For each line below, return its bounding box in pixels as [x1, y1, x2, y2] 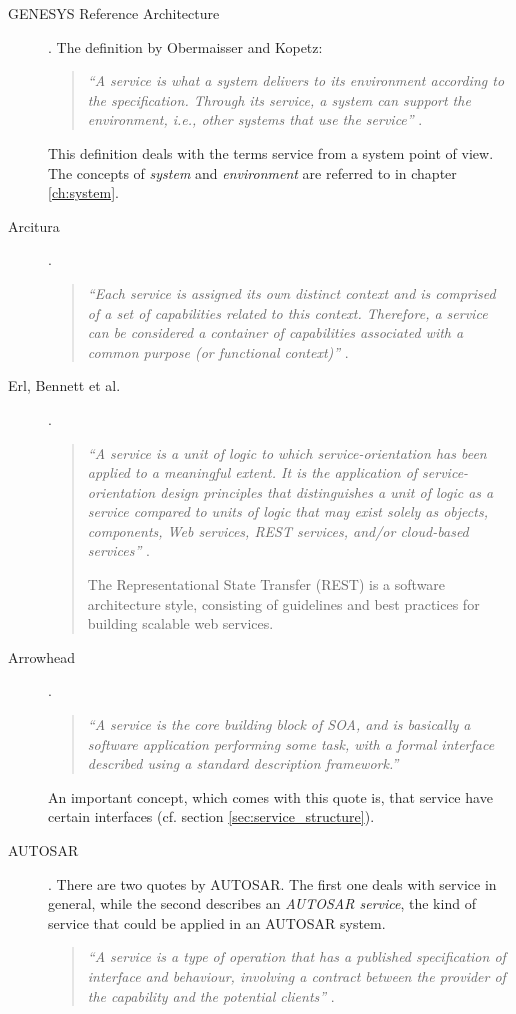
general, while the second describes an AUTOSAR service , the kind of [48, 893, 476, 914]
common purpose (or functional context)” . [87, 341, 349, 362]
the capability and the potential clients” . [87, 985, 335, 1006]
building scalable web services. [87, 613, 274, 634]
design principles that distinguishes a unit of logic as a [160, 481, 494, 502]
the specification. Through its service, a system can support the [87, 89, 471, 110]
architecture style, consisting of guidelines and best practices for [87, 593, 480, 614]
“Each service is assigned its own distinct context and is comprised [87, 282, 496, 303]
